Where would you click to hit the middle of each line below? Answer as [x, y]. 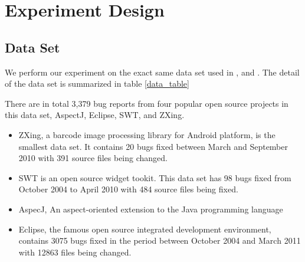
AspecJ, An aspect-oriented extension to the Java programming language [151, 209]
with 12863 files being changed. [75, 252]
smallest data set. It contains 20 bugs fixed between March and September [153, 146]
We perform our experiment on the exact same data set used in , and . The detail [152, 72]
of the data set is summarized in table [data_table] [97, 83]
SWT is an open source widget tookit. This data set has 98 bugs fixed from [155, 177]
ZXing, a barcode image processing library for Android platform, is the [147, 134]
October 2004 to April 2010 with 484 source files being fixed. [128, 189]
